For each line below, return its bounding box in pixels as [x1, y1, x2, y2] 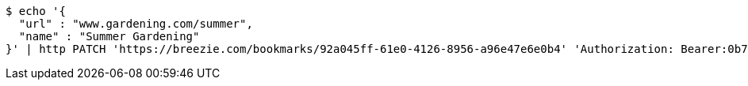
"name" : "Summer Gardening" [18, 30, 200, 43]
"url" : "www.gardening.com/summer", [18, 17, 253, 30]
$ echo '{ [6, 5, 66, 17]
